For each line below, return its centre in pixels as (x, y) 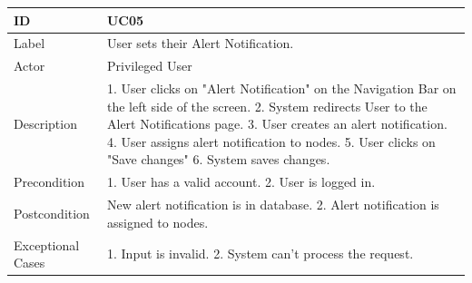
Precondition (49, 182)
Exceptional (47, 244)
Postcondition (52, 213)
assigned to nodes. (157, 222)
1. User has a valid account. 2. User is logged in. (241, 182)
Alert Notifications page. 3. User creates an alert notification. (277, 124)
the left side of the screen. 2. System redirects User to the (267, 106)
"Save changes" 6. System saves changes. (218, 159)
